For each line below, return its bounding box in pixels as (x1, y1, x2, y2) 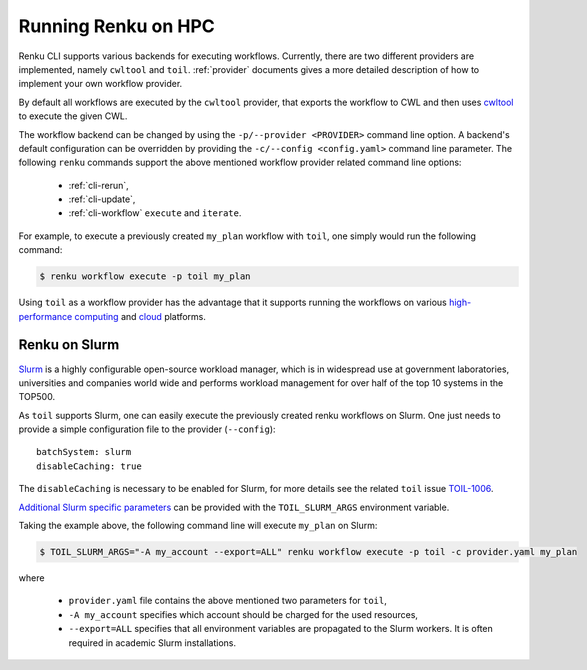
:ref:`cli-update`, (68, 193, 136, 205)
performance (18, 310, 73, 322)
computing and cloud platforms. (74, 310, 207, 322)
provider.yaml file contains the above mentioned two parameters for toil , (68, 595, 387, 607)
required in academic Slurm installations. (68, 636, 237, 649)
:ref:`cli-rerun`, (68, 179, 129, 191)
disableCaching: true (36, 460, 142, 472)
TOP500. (18, 391, 55, 403)
